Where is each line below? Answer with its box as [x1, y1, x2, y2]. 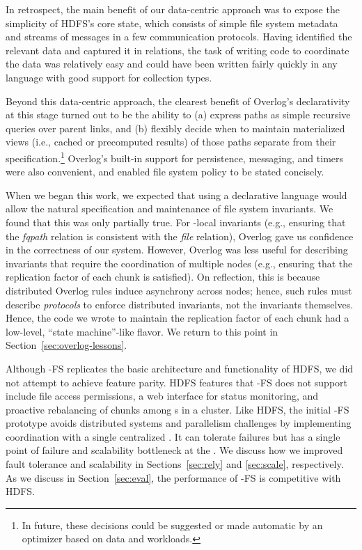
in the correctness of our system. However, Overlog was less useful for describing [6, 242, 348, 257]
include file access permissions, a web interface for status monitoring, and [6, 388, 319, 403]
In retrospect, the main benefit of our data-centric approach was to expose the [6, 2, 340, 16]
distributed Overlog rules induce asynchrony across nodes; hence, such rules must [6, 283, 352, 297]
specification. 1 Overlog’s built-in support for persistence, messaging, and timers [6, 148, 344, 165]
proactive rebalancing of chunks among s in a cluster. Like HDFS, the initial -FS [6, 402, 349, 416]
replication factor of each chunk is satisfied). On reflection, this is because [6, 269, 320, 284]
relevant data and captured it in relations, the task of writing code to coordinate [6, 42, 349, 57]
